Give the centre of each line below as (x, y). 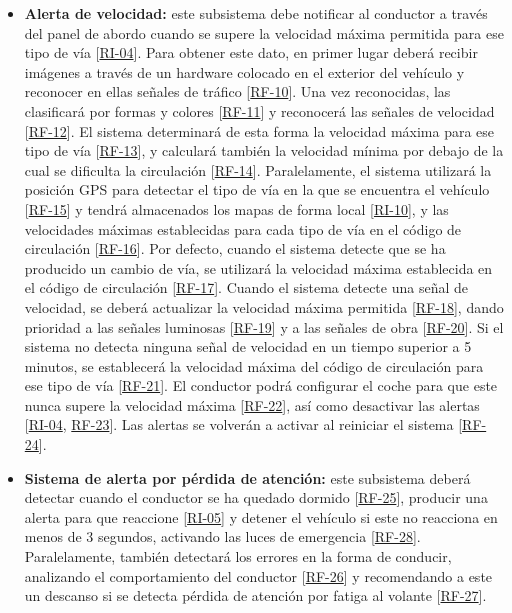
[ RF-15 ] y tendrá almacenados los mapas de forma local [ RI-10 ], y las (236, 208)
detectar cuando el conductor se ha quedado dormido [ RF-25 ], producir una (256, 497)
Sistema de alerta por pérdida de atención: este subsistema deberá (247, 477)
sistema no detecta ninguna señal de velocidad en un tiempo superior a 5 (248, 346)
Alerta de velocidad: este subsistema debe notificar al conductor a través (256, 13)
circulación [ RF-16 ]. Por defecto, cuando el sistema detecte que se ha (235, 248)
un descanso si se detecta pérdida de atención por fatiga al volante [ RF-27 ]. (255, 595)
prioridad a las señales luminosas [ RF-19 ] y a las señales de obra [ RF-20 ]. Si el (264, 326)
